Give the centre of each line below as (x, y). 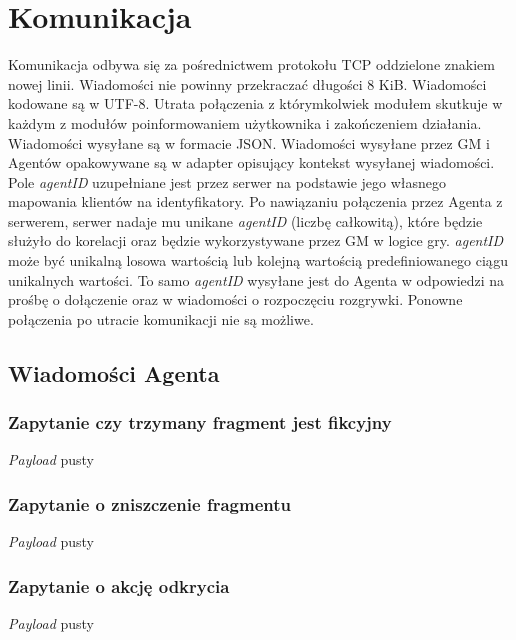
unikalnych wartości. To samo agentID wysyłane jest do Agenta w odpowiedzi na (256, 279)
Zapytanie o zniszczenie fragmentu (149, 503)
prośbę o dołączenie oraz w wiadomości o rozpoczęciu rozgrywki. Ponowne (235, 299)
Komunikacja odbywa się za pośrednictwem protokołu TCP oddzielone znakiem (251, 64)
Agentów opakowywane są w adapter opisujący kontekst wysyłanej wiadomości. (251, 162)
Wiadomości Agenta (114, 372)
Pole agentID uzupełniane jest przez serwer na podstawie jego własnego (227, 181)
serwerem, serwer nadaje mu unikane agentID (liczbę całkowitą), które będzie (245, 220)
